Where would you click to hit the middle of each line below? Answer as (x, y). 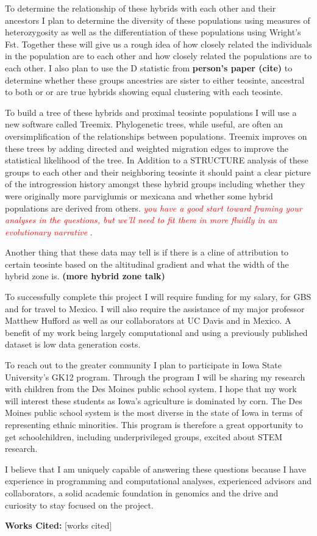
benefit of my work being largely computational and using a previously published (156, 332)
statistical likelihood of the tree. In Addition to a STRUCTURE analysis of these (157, 160)
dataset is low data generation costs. (73, 344)
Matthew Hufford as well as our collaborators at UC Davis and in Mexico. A (148, 320)
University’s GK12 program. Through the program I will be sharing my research (155, 377)
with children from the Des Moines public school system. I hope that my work (151, 389)
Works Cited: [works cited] (59, 525)
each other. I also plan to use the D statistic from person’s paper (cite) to (149, 67)
